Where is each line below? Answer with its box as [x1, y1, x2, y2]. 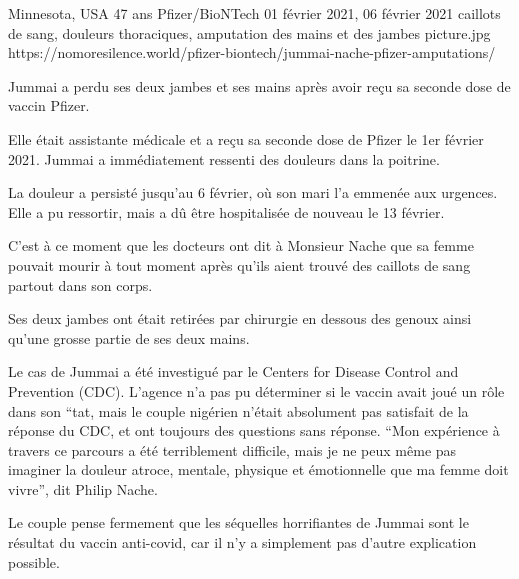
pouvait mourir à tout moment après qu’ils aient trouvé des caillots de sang [8, 254, 471, 275]
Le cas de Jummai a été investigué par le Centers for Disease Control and [8, 361, 459, 382]
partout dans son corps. [8, 274, 153, 295]
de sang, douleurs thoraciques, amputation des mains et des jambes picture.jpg [8, 22, 491, 43]
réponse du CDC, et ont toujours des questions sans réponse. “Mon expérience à [8, 420, 500, 441]
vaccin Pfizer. [8, 95, 90, 116]
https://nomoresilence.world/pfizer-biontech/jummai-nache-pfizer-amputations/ [8, 42, 496, 63]
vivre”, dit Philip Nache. [8, 478, 158, 499]
